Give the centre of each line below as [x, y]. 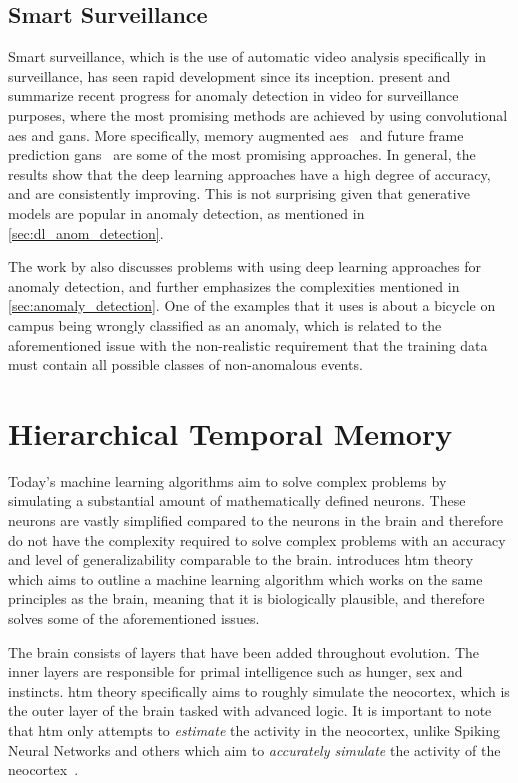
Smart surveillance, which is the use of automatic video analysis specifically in [247, 56]
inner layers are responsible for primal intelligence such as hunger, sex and [235, 671]
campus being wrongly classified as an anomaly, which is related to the [225, 324]
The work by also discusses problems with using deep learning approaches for [244, 266]
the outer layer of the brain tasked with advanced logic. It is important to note [250, 710]
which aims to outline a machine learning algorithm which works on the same [245, 578]
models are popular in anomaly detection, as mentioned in [186, 212]
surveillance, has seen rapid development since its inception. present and [229, 75]
